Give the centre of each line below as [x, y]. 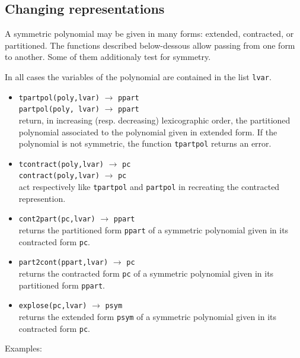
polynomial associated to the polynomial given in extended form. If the [148, 132]
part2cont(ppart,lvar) [63, 263]
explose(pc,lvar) [53, 306]
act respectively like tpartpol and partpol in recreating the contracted [149, 187]
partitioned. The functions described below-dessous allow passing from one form [150, 45]
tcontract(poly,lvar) [61, 164]
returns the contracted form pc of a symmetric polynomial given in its [146, 273]
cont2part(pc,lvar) [57, 219]
